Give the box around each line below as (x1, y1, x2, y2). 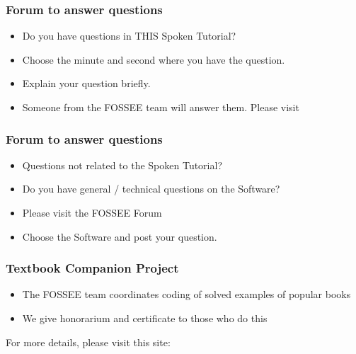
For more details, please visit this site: (6, 334, 171, 349)
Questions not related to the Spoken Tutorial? (22, 157, 222, 172)
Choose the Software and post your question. (22, 229, 217, 244)
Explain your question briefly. (22, 76, 151, 91)
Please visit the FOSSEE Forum (22, 205, 162, 219)
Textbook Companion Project (6, 259, 179, 277)
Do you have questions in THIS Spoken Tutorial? (22, 28, 236, 43)
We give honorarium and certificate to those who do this (22, 311, 268, 325)
